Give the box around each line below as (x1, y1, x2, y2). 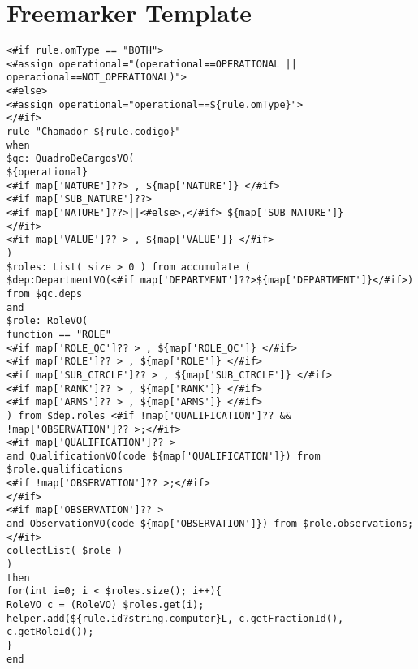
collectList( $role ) (6, 545, 123, 557)
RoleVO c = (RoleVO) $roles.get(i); (6, 599, 205, 611)
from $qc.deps (6, 287, 83, 300)
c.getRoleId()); (6, 626, 94, 638)
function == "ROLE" (6, 328, 111, 340)
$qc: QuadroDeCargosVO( (6, 153, 135, 165)
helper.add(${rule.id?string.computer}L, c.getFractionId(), (6, 612, 344, 624)
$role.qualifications (6, 464, 123, 476)
